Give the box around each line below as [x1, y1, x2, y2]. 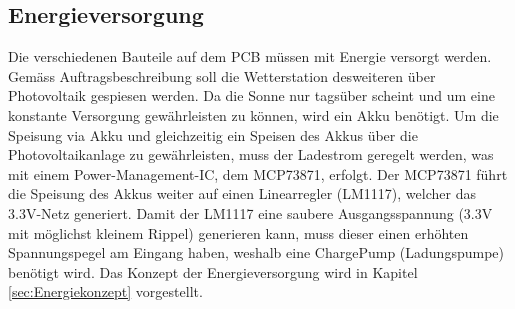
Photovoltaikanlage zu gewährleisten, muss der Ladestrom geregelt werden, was [8, 144, 494, 165]
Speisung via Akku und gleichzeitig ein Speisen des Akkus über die [8, 124, 418, 145]
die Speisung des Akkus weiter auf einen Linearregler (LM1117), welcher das [8, 183, 476, 204]
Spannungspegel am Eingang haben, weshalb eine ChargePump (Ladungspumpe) [8, 242, 504, 263]
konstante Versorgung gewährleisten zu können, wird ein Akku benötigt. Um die [8, 104, 499, 125]
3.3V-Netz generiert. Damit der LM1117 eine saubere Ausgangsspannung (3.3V [8, 202, 493, 223]
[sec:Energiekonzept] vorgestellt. [8, 281, 203, 302]
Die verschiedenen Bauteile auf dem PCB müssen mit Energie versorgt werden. [8, 46, 492, 67]
